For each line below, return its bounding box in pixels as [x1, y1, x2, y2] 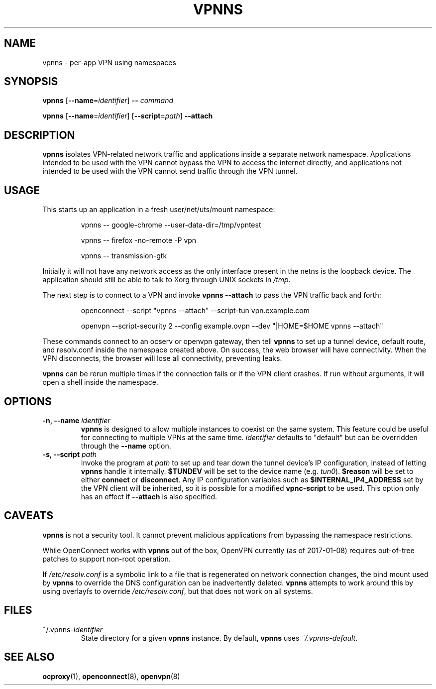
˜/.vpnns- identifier [42, 625, 103, 634]
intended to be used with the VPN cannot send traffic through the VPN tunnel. [42, 167, 298, 176]
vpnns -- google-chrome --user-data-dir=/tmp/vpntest [81, 221, 261, 230]
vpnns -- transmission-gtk [81, 251, 167, 260]
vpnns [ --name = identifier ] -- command [42, 96, 174, 105]
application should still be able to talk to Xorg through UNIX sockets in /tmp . [42, 275, 291, 284]
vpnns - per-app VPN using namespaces [42, 58, 176, 67]
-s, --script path [42, 450, 97, 459]
